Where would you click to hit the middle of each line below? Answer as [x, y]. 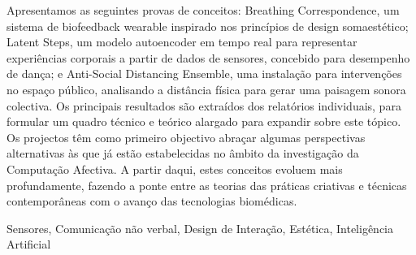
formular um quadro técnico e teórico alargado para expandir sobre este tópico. [204, 121]
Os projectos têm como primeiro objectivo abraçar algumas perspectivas [186, 137]
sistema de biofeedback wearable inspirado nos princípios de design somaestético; [208, 26]
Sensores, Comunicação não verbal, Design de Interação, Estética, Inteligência [200, 228]
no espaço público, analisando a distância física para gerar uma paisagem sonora [206, 89]
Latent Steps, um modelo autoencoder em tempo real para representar [182, 42]
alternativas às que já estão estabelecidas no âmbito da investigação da [183, 153]
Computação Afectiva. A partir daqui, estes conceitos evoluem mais [175, 169]
